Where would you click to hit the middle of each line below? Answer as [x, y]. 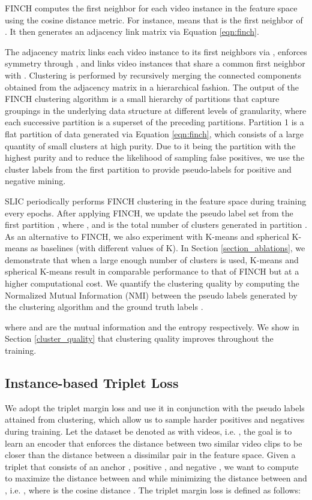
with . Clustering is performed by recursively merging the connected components [153, 75]
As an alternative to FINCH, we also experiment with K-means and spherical [147, 236]
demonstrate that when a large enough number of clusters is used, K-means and [152, 259]
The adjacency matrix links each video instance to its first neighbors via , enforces [156, 51]
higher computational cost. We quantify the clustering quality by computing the [152, 283]
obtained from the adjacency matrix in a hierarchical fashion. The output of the [152, 87]
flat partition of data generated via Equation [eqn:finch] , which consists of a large [154, 133]
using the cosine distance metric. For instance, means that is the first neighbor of [154, 19]
